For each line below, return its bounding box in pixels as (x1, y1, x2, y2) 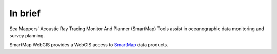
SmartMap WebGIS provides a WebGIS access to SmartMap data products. (9, 42, 169, 48)
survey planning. (9, 32, 45, 38)
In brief (9, 8, 41, 19)
